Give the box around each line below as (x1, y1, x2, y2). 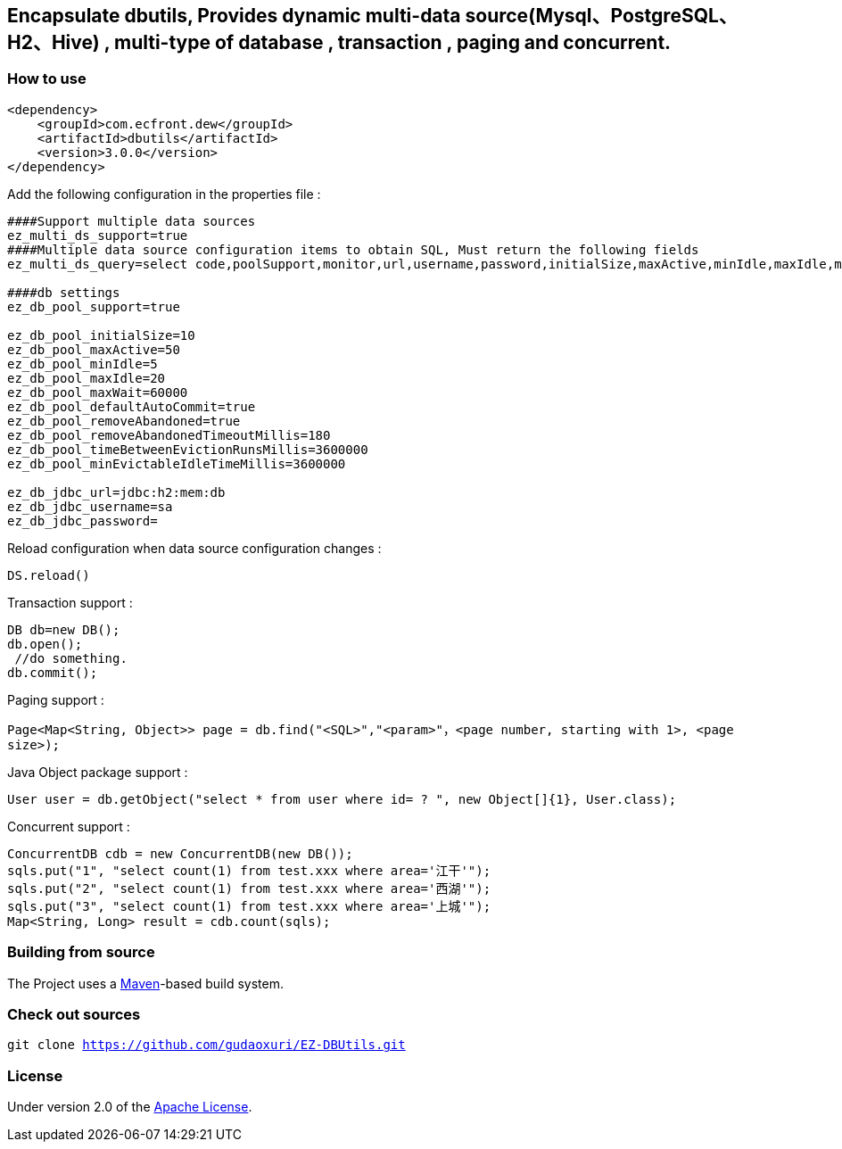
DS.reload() (7, 567, 90, 583)
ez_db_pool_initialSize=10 (7, 327, 195, 343)
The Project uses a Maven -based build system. (7, 975, 284, 991)
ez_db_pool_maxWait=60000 (7, 384, 188, 400)
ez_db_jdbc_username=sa (7, 499, 173, 514)
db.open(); (7, 636, 83, 651)
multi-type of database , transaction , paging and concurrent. (113, 31, 672, 54)
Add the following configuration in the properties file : (7, 186, 321, 202)
